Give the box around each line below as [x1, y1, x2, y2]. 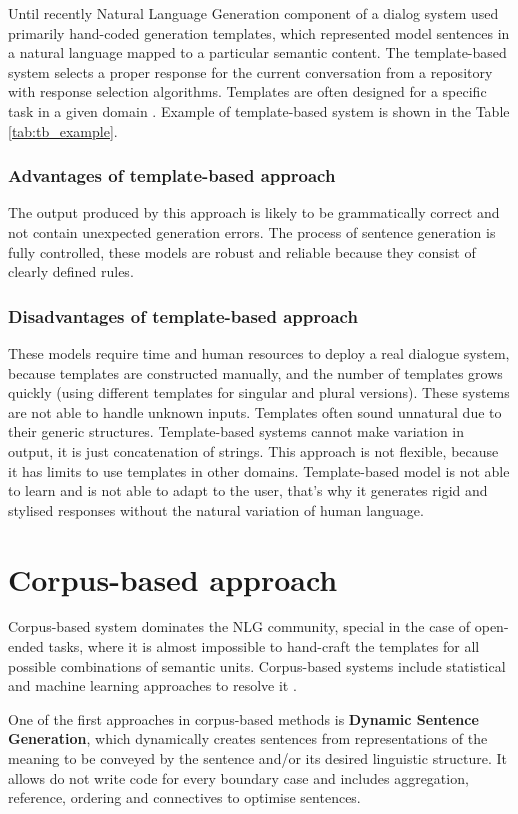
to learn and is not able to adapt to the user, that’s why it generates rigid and [8, 480, 488, 501]
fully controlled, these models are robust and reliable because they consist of [8, 241, 476, 262]
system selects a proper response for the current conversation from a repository [8, 61, 493, 82]
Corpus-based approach [8, 558, 338, 599]
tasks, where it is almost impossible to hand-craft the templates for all [48, 636, 480, 657]
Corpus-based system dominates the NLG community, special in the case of [8, 616, 471, 637]
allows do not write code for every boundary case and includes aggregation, [8, 767, 469, 788]
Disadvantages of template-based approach [8, 303, 358, 328]
